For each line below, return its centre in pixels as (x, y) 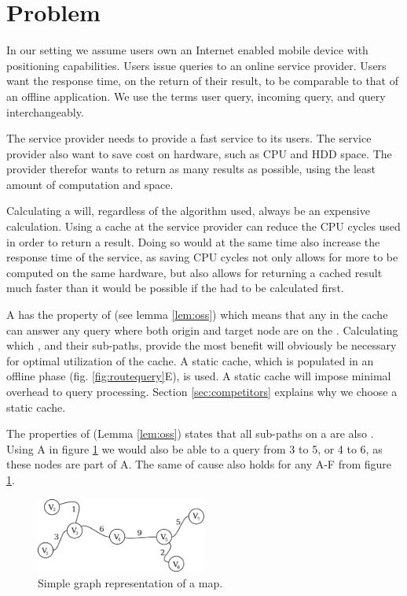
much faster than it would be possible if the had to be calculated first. (175, 288)
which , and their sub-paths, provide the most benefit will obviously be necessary (202, 345)
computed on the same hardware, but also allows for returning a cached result (194, 272)
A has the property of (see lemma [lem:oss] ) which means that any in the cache (197, 315)
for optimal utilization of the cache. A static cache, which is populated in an (190, 360)
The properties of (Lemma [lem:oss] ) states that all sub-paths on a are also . (190, 433)
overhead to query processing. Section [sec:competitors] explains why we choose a (202, 391)
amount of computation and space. (90, 184)
